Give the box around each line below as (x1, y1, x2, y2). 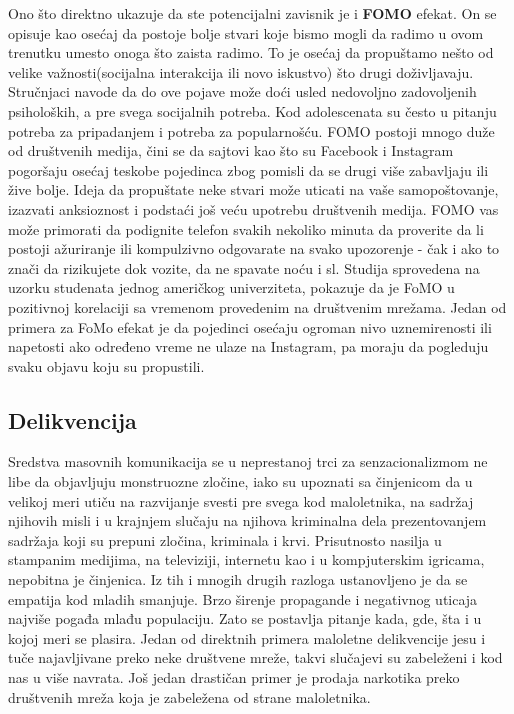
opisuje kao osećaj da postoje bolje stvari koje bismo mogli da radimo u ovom (8, 22, 484, 43)
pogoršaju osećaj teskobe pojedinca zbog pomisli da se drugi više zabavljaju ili (8, 159, 489, 180)
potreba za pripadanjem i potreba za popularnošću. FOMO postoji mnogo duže (8, 120, 495, 141)
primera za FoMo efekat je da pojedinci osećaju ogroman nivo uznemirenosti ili (8, 316, 492, 337)
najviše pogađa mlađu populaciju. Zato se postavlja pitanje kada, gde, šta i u (8, 608, 482, 629)
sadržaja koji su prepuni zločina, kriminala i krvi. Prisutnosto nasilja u (8, 529, 442, 550)
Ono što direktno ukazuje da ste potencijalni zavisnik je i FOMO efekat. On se (8, 3, 497, 23)
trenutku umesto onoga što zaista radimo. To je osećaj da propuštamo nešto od (8, 42, 494, 63)
